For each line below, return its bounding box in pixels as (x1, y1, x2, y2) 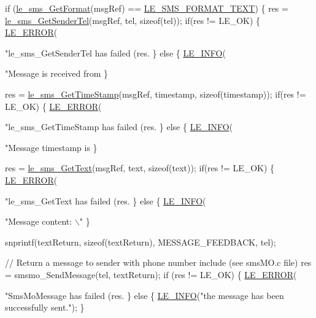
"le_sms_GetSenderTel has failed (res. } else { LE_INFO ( (5, 46, 226, 59)
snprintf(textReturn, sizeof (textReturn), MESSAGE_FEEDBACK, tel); (5, 235, 276, 248)
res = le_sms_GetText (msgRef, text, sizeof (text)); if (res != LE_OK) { (5, 161, 275, 174)
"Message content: (5, 215, 72, 228)
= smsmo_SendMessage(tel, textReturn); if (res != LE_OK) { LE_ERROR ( (5, 268, 297, 281)
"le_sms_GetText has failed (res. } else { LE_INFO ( (5, 194, 206, 207)
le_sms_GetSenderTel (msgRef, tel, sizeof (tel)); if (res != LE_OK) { (5, 14, 261, 26)
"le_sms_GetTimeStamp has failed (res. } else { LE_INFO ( (5, 120, 233, 133)
